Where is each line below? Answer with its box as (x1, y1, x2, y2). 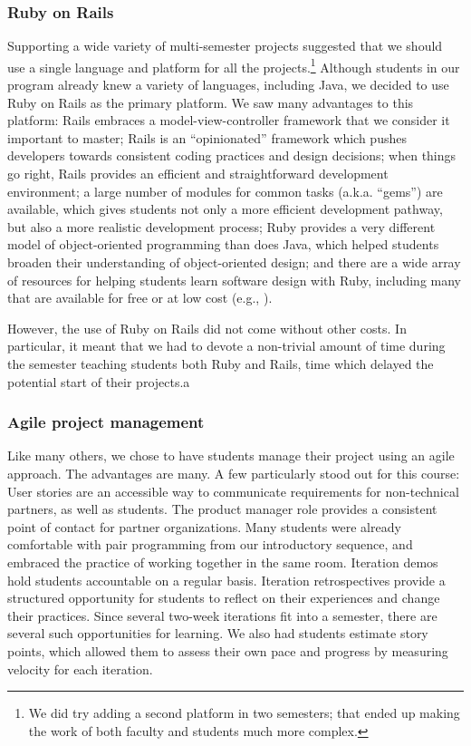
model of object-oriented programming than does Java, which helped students (7, 235, 439, 254)
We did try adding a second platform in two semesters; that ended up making (28, 703, 460, 722)
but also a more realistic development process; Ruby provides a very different (7, 217, 436, 236)
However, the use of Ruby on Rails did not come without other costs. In (7, 318, 407, 337)
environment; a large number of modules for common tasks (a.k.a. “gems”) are (7, 181, 443, 200)
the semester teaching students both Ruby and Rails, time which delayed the (7, 354, 434, 373)
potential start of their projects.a (7, 372, 190, 391)
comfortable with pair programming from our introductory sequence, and (7, 535, 413, 554)
